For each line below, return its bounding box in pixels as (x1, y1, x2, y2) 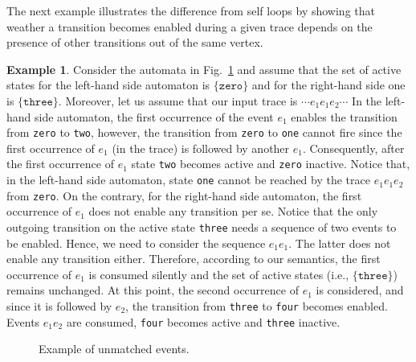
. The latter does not (288, 234, 391, 251)
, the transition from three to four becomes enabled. (125, 298, 388, 314)
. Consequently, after (302, 139, 405, 156)
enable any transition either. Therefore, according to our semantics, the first (6, 250, 381, 267)
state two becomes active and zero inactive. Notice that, (131, 155, 410, 172)
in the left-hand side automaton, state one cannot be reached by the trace (6, 171, 370, 188)
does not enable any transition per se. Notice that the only (88, 203, 378, 220)
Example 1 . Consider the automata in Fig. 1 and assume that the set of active (6, 60, 402, 77)
